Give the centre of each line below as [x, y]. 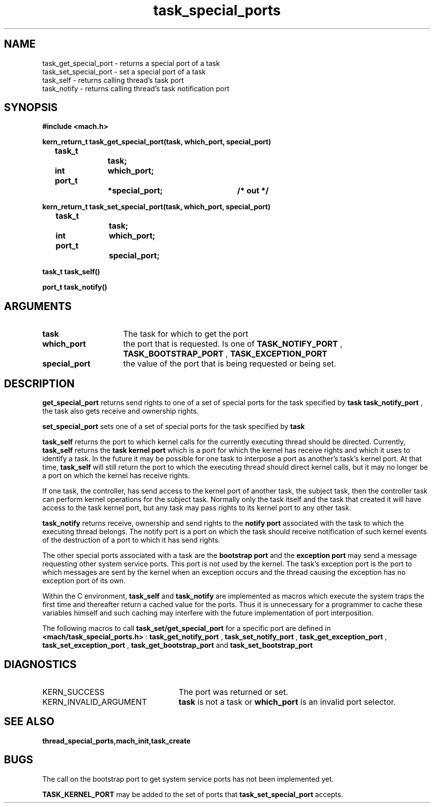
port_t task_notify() [75, 287]
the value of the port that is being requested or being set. [230, 364]
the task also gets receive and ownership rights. [120, 411]
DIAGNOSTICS [40, 664]
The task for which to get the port [186, 334]
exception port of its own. [84, 581]
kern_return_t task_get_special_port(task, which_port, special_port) [157, 142]
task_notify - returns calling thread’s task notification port [136, 88]
